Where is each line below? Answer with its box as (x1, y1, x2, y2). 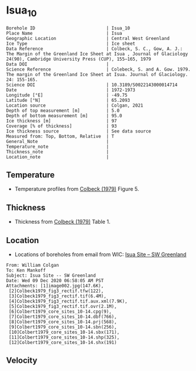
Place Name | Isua (6, 30, 122, 36)
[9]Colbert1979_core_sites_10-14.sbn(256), (8, 324, 117, 330)
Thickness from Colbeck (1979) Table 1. (14, 218, 111, 226)
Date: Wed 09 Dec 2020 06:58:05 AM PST (6, 277, 104, 283)
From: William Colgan (6, 262, 59, 268)
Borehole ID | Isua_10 (6, 25, 131, 31)
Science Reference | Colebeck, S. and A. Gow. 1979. (6, 66, 191, 72)
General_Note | (6, 138, 109, 144)
